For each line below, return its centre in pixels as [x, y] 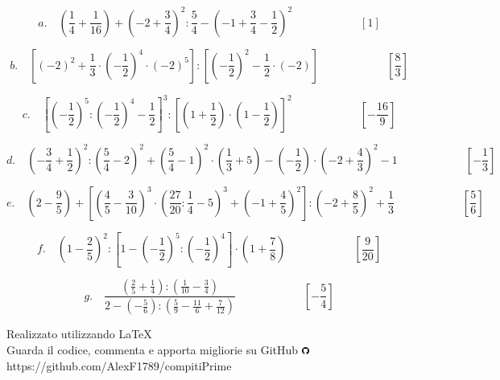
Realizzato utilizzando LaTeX [79, 334]
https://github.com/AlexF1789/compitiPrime [119, 365]
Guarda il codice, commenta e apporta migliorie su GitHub [153, 349]
